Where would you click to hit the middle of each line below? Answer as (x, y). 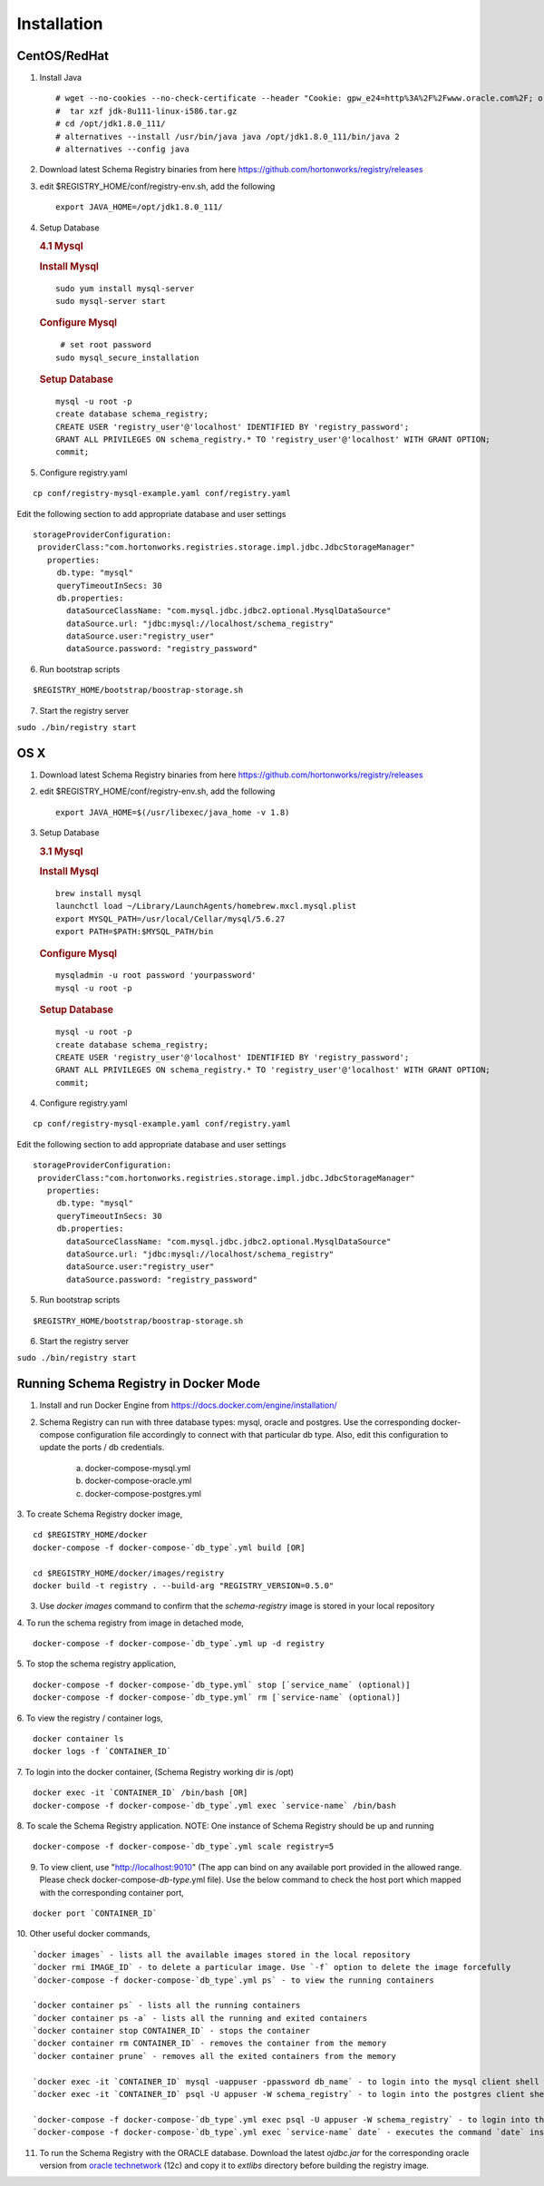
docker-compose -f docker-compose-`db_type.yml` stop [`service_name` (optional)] (222, 1684)
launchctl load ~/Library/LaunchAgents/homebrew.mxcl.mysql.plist (206, 906)
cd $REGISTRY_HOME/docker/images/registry (129, 1573)
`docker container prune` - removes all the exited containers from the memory (214, 2056)
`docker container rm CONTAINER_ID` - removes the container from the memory (210, 2044)
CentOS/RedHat (63, 56)
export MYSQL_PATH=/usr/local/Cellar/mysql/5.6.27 (170, 919)
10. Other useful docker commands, (83, 1934)
